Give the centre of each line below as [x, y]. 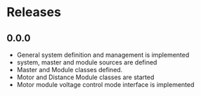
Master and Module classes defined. [70, 70]
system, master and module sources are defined [87, 62]
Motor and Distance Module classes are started [85, 77]
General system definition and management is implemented [103, 55]
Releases [34, 12]
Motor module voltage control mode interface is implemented [105, 84]
